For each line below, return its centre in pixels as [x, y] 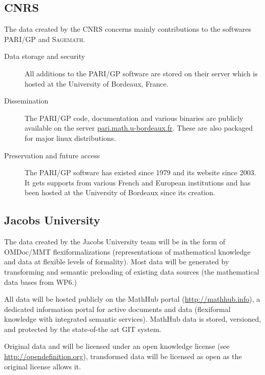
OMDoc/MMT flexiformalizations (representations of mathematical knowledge [127, 251]
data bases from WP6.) [40, 282]
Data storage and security [45, 56]
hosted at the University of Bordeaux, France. [97, 83]
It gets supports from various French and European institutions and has [138, 182]
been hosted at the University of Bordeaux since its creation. [120, 192]
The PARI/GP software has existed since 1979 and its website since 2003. [140, 172]
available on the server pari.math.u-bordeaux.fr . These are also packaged [139, 128]
